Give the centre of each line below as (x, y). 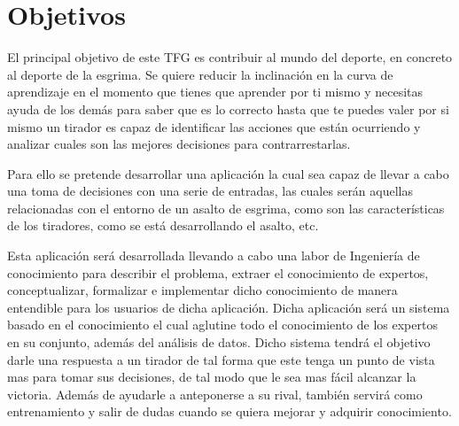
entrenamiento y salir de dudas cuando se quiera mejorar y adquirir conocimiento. (229, 411)
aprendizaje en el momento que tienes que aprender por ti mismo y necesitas (215, 92)
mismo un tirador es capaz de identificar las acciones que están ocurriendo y (214, 126)
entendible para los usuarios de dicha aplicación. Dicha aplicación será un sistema (229, 307)
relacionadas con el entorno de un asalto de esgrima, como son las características (226, 208)
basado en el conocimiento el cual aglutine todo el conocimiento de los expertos (222, 325)
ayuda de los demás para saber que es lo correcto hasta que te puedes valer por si (228, 108)
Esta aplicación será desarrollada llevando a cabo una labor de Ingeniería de (214, 256)
